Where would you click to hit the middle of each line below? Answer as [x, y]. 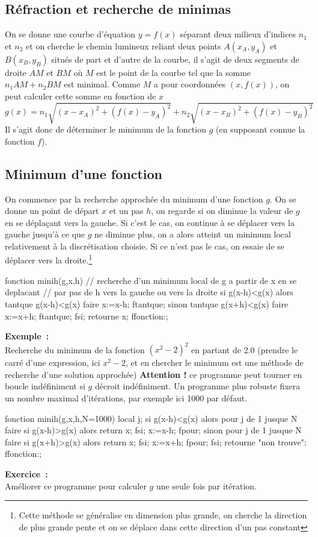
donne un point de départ [52, 211]
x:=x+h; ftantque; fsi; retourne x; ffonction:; [87, 316]
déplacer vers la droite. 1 [49, 259]
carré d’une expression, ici [53, 363]
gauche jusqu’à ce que [45, 234]
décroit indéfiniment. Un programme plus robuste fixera [197, 386]
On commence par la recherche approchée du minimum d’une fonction [134, 199]
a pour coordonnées [190, 84]
